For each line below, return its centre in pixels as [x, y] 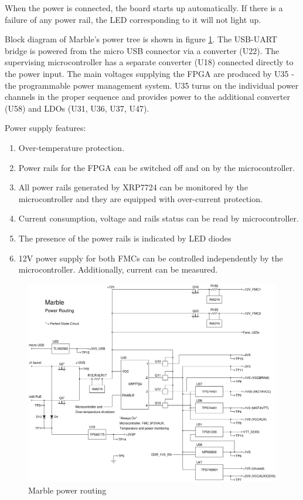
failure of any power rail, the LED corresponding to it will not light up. [133, 19]
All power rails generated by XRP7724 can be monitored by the [133, 187]
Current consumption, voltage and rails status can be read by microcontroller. [159, 218]
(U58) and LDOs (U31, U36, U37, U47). [77, 108]
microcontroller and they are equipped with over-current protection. [140, 198]
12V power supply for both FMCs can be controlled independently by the [151, 258]
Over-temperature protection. [72, 147]
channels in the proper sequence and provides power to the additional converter [147, 97]
